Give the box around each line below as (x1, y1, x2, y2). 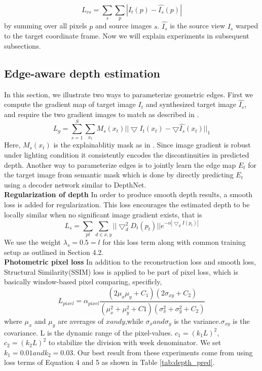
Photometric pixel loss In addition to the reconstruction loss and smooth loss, (4, 256, 256, 267)
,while (125, 315, 143, 326)
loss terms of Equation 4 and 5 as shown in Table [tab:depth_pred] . (4, 357, 215, 367)
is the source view (170, 20, 226, 31)
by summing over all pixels (4, 20, 87, 31)
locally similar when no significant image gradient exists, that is (4, 209, 202, 219)
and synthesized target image (145, 99, 236, 109)
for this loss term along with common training (102, 237, 246, 247)
